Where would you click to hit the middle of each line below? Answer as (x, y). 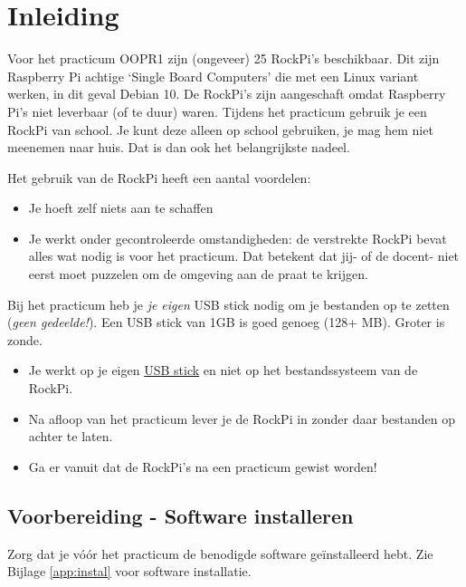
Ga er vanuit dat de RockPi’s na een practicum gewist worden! (203, 466)
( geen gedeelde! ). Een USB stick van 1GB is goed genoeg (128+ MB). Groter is (226, 322)
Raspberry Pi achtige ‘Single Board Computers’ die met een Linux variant (213, 76)
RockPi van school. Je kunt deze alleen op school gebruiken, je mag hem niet (220, 129)
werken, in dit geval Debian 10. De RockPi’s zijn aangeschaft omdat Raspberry (227, 94)
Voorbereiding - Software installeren (181, 515)
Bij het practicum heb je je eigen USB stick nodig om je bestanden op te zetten (228, 304)
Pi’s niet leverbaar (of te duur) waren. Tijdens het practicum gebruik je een (217, 111)
